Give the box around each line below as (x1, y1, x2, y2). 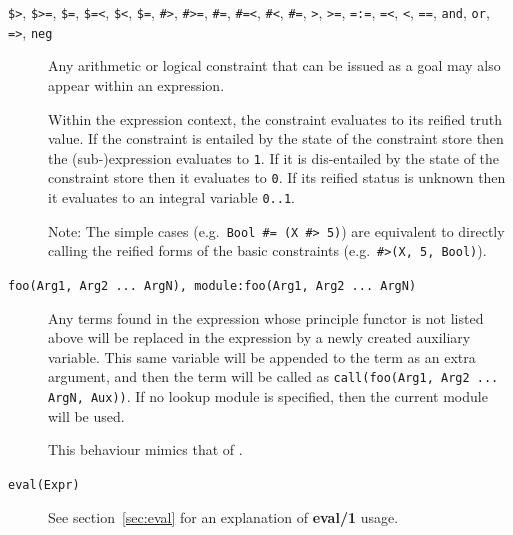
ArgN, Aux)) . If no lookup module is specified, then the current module (48, 386, 488, 407)
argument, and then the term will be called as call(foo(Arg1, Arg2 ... (48, 366, 499, 387)
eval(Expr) (8, 477, 80, 492)
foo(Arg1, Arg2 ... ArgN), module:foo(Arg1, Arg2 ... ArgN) (8, 278, 417, 293)
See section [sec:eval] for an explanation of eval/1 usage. (48, 506, 399, 527)
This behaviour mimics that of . (48, 439, 243, 460)
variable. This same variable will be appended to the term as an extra (48, 346, 476, 367)
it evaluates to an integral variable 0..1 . (48, 187, 295, 207)
